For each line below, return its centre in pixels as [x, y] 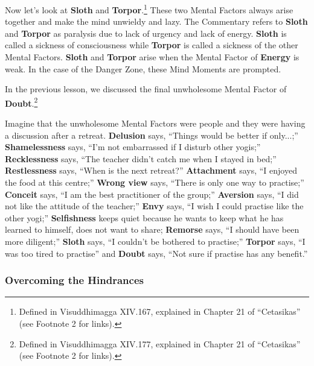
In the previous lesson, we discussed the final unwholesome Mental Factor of [146, 89]
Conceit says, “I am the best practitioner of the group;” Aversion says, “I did [152, 194]
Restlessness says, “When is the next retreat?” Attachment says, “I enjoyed [151, 170]
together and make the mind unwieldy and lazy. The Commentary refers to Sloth [156, 21]
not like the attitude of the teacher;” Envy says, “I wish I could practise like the [154, 206]
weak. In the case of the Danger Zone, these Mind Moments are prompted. [143, 68]
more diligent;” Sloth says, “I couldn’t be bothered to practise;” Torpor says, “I [155, 241]
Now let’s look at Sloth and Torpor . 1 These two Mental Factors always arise [149, 9]
